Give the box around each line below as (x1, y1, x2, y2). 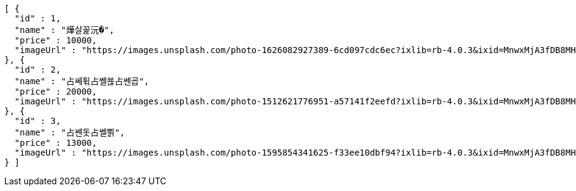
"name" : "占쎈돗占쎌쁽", (14, 128, 125, 137)
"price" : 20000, (14, 87, 97, 96)
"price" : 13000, (14, 138, 97, 148)
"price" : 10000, (14, 35, 97, 45)
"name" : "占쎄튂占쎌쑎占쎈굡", (14, 76, 150, 86)
